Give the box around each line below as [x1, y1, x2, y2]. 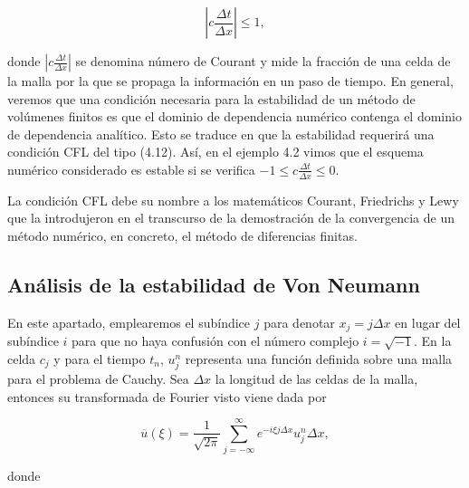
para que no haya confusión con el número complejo [72, 331, 359, 350]
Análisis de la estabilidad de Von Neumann [7, 270, 420, 298]
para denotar [263, 312, 335, 331]
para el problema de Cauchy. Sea [7, 368, 189, 388]
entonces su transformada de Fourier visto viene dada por [7, 387, 327, 406]
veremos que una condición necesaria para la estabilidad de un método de [7, 89, 416, 108]
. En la [414, 331, 452, 350]
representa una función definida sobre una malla [185, 349, 453, 368]
